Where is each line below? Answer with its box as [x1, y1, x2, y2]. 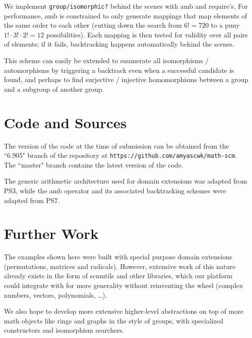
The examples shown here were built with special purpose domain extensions [4, 252, 233, 262]
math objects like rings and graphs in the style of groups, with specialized [4, 315, 223, 325]
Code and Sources [4, 112, 127, 132]
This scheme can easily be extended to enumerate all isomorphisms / [4, 55, 209, 66]
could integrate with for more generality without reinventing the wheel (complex [4, 280, 243, 290]
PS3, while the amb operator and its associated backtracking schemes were [4, 185, 226, 195]
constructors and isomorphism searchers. [4, 325, 124, 335]
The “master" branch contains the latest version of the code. [4, 159, 184, 169]
